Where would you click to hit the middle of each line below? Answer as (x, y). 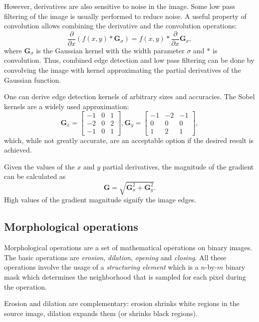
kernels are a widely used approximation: (67, 106)
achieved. (18, 150)
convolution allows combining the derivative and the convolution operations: (121, 26)
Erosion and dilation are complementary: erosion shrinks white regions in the (122, 303)
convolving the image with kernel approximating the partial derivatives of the (123, 70)
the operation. (26, 286)
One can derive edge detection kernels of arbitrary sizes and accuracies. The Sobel (129, 96)
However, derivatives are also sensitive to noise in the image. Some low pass (120, 6)
